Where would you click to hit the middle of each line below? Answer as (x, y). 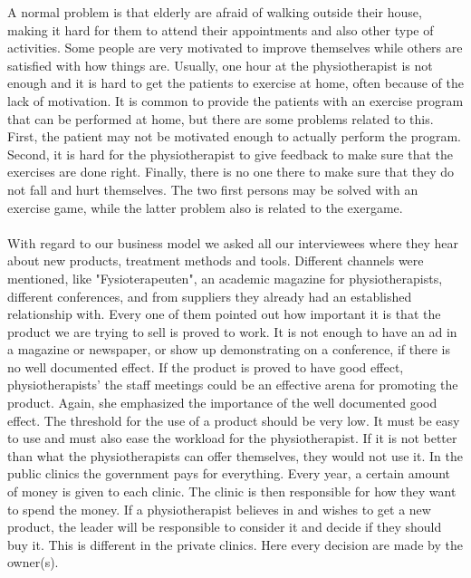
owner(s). (33, 562)
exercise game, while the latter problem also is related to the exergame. (205, 207)
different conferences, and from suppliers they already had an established (210, 296)
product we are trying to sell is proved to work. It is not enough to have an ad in (232, 331)
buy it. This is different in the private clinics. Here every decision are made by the (235, 544)
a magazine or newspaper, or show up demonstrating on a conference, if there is (229, 349)
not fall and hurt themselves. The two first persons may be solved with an (213, 189)
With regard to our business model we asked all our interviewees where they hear (233, 242)
